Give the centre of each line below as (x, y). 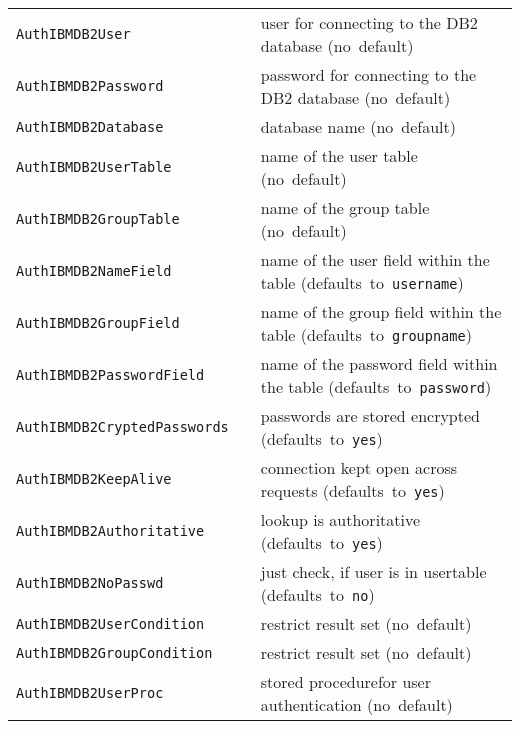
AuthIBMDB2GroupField (98, 323)
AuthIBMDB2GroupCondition (114, 652)
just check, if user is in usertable (373, 571)
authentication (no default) (356, 704)
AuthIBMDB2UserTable (94, 167)
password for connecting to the (368, 74)
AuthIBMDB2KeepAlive (94, 479)
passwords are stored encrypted (370, 415)
